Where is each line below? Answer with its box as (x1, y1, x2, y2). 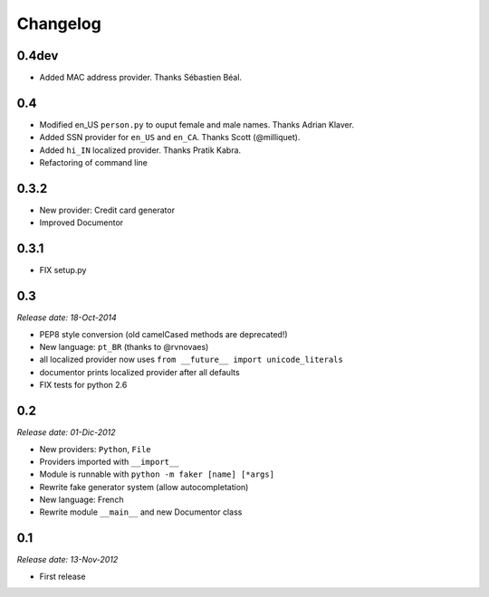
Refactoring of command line (39, 157, 149, 168)
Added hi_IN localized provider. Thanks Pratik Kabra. (39, 145, 242, 156)
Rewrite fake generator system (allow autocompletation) (39, 481, 249, 492)
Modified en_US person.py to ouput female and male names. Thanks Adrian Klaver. (39, 118, 355, 130)
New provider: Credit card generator (39, 204, 176, 216)
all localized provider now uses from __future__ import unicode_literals (39, 354, 343, 365)
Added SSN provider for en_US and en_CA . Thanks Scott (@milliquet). (39, 132, 301, 143)
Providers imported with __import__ (39, 456, 179, 467)
